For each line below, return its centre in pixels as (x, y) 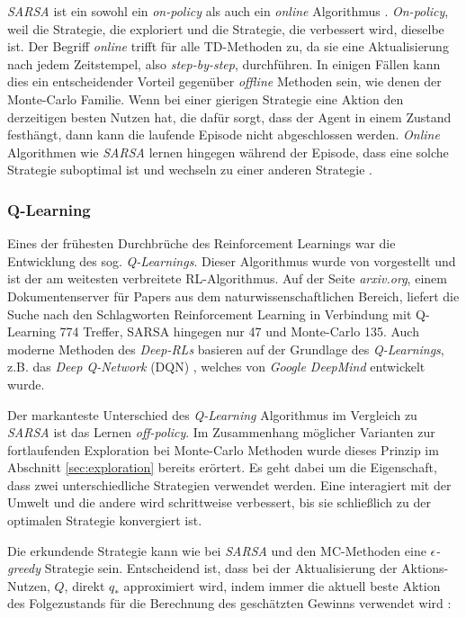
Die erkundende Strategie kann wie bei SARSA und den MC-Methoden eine (217, 550)
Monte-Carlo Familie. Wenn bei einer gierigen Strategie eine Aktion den (206, 99)
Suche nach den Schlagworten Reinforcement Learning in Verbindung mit (210, 313)
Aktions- (425, 568)
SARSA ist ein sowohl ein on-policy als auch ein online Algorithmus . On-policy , (228, 11)
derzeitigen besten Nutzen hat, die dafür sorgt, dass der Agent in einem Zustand (229, 116)
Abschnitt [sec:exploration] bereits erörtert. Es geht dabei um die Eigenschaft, (222, 467)
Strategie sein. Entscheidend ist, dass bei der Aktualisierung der (221, 568)
